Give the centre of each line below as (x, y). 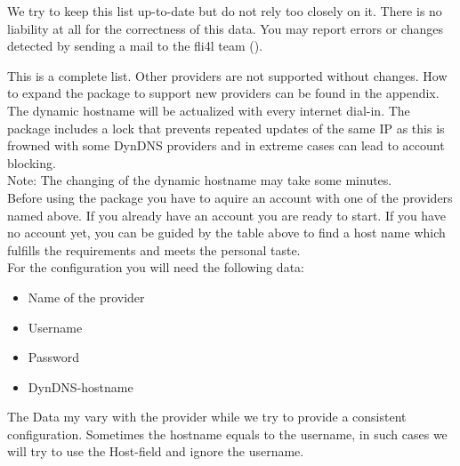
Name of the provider (86, 297)
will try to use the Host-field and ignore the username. (156, 451)
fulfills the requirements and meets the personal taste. (154, 249)
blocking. (32, 162)
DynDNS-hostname (81, 386)
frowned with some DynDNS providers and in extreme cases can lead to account (226, 145)
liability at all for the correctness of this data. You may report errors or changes (225, 28)
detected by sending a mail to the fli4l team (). (135, 46)
